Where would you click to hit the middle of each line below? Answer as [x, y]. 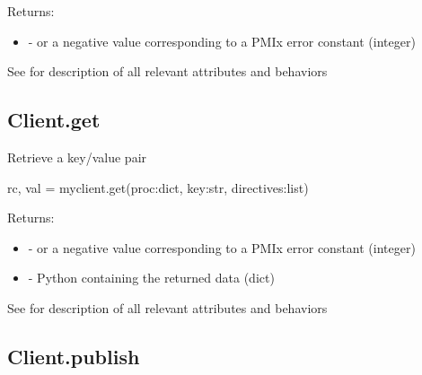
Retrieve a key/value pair [77, 157]
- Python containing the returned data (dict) [151, 278]
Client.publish [74, 356]
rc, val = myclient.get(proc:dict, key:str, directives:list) [158, 187]
